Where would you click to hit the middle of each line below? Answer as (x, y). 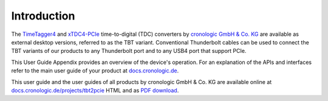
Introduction (43, 16)
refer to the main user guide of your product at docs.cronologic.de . (95, 71)
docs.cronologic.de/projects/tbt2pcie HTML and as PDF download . (95, 90)
